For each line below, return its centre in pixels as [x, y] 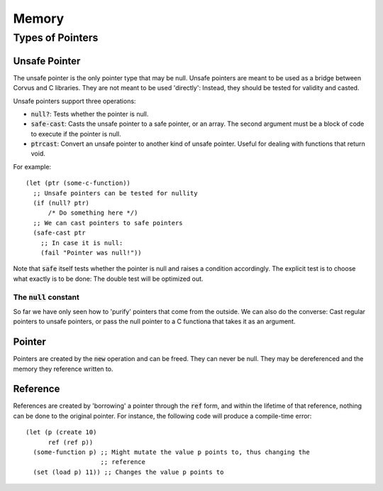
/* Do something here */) [93, 213]
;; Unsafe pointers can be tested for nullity [115, 193]
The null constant [46, 297]
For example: [32, 166]
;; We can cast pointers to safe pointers [108, 223]
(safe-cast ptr [59, 233]
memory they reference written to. [63, 369]
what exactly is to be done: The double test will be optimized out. [108, 279]
